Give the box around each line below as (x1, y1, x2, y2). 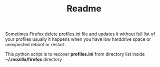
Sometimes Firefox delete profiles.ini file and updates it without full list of (5, 31, 155, 37)
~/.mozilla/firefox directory (5, 57, 62, 63)
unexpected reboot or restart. (5, 42, 66, 48)
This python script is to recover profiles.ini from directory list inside (5, 51, 145, 57)
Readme (66, 3, 101, 14)
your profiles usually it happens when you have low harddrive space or (5, 36, 151, 42)
